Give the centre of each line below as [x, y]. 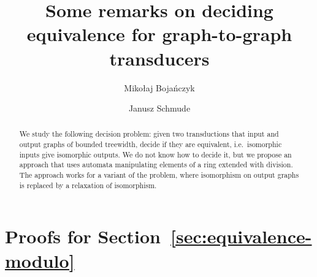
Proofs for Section [83, 236]
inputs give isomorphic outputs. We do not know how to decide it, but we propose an [155, 154]
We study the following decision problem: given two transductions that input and [149, 134]
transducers [159, 58]
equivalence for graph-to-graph [159, 34]
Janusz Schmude [159, 108]
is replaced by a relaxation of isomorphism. [88, 185]
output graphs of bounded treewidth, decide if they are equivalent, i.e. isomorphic [151, 144]
